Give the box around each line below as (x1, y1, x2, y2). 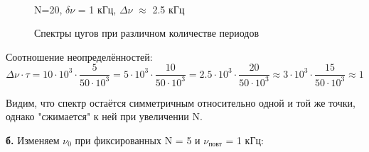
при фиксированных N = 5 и (75, 132, 200, 147)
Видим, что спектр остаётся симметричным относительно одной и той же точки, (6, 95, 355, 110)
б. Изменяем (6, 132, 60, 147)
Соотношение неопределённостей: (6, 49, 153, 64)
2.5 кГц (152, 1, 185, 16)
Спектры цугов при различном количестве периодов (34, 25, 260, 40)
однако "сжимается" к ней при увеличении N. (6, 109, 203, 124)
